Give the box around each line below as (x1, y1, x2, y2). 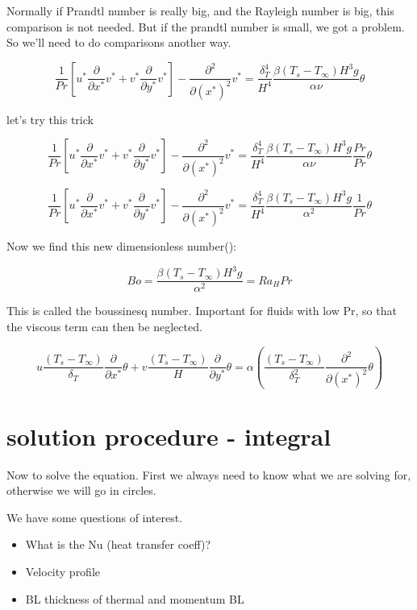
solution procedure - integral (6, 419, 332, 452)
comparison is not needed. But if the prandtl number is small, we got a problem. (6, 18, 405, 35)
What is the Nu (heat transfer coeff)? (25, 536, 211, 553)
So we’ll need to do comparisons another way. (6, 34, 231, 51)
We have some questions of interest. (6, 508, 183, 525)
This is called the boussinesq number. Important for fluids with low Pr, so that (6, 302, 397, 319)
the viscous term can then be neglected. (6, 317, 202, 334)
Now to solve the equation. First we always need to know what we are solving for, (6, 466, 411, 483)
